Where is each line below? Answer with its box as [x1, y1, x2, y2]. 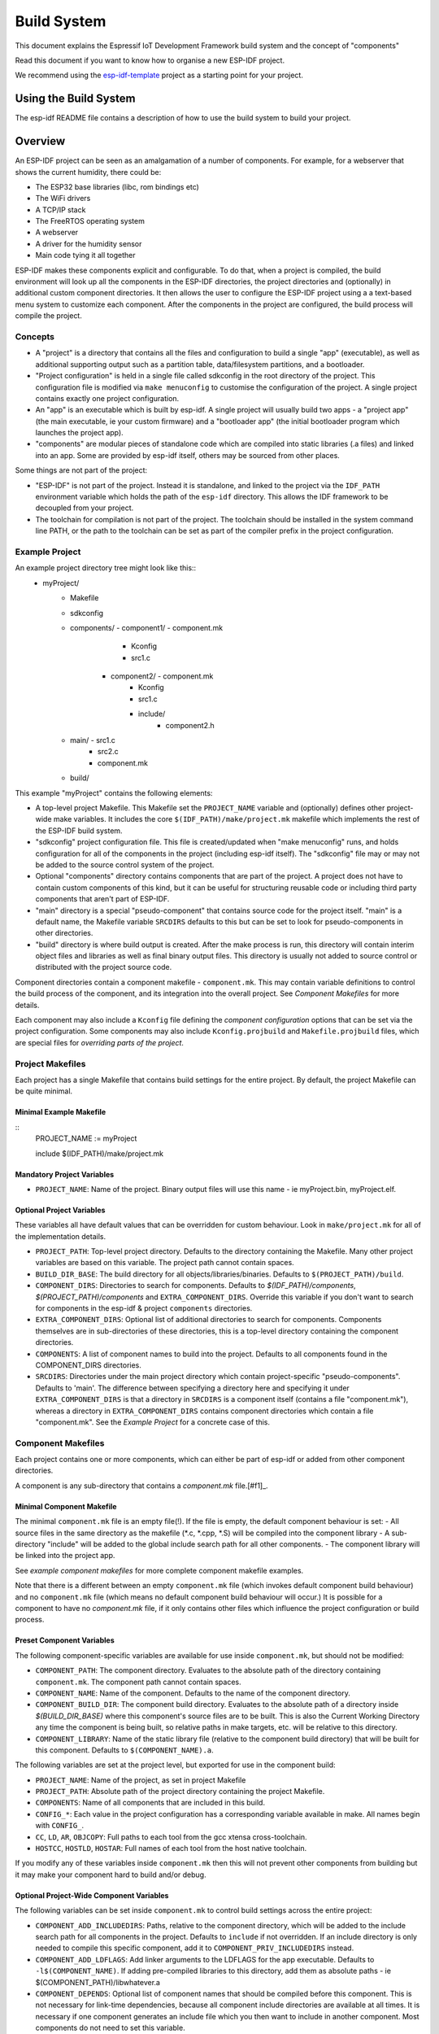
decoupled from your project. [35, 503, 134, 513]
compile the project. [15, 311, 83, 321]
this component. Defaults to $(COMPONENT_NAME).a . [35, 1745, 215, 1755]
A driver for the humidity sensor [35, 238, 142, 248]
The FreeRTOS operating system [35, 216, 146, 226]
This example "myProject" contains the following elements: [15, 788, 213, 797]
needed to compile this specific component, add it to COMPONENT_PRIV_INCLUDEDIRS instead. [35, 1943, 354, 1953]
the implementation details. [15, 1231, 106, 1241]
